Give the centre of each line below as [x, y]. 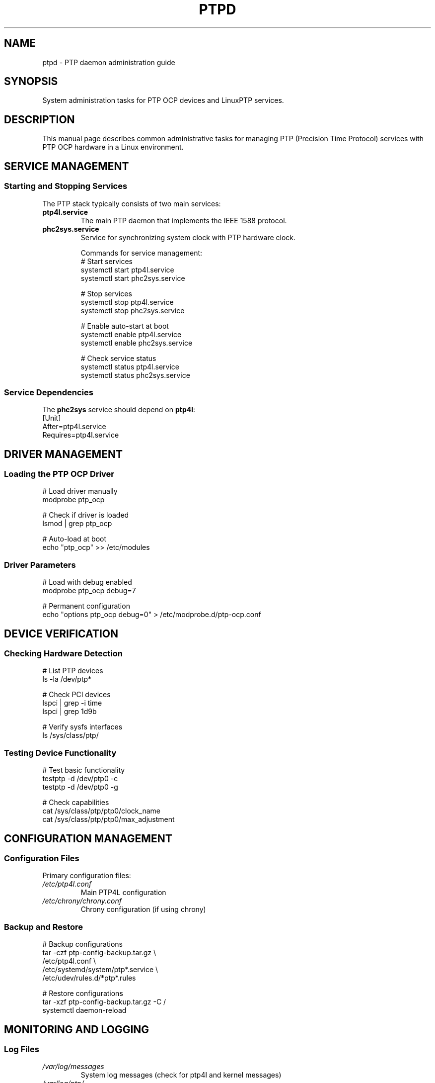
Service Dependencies [49, 392]
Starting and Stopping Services [66, 186]
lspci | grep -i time [72, 703]
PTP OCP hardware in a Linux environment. [113, 147]
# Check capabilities [76, 803]
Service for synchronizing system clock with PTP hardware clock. [188, 237]
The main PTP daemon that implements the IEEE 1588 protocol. [184, 220]
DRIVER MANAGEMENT [63, 454]
